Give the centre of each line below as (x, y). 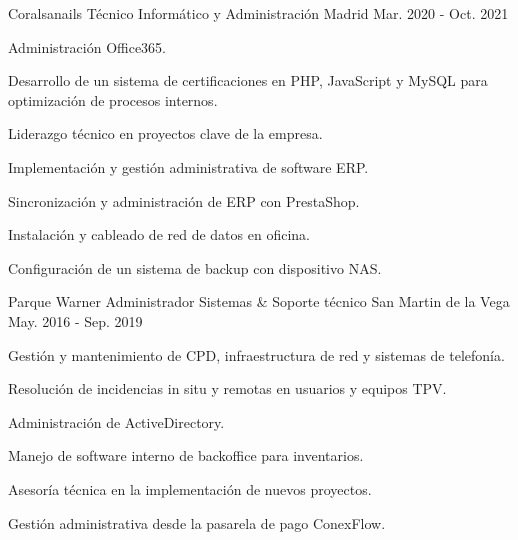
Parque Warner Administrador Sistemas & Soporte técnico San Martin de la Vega (259, 301)
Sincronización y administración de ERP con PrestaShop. (184, 200)
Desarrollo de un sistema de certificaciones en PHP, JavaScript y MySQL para (248, 80)
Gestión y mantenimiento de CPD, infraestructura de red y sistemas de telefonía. (256, 354)
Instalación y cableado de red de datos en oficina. (159, 234)
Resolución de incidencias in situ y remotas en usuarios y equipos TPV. (227, 388)
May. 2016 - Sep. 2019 (75, 320)
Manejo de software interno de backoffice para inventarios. (186, 455)
